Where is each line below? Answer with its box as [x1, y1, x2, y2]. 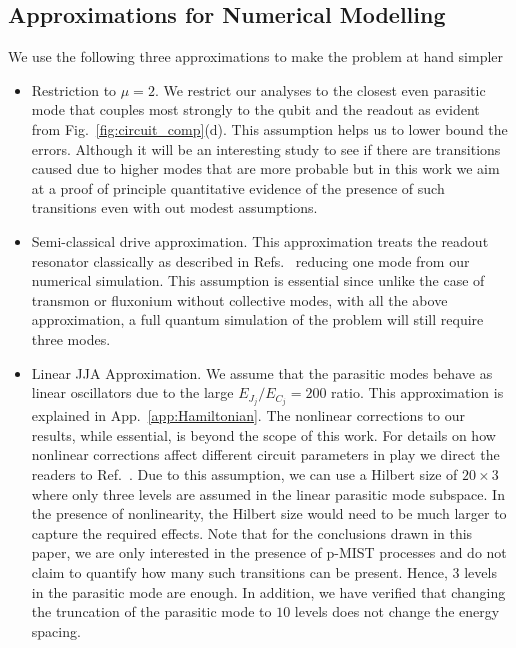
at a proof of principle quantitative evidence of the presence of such [31, 177, 445, 198]
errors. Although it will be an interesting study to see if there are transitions [31, 138, 501, 159]
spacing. [31, 620, 81, 641]
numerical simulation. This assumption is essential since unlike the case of [31, 270, 485, 291]
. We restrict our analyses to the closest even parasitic [154, 79, 486, 100]
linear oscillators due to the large [31, 382, 234, 403]
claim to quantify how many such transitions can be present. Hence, [31, 561, 448, 582]
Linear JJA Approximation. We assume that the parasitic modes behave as [31, 362, 493, 383]
